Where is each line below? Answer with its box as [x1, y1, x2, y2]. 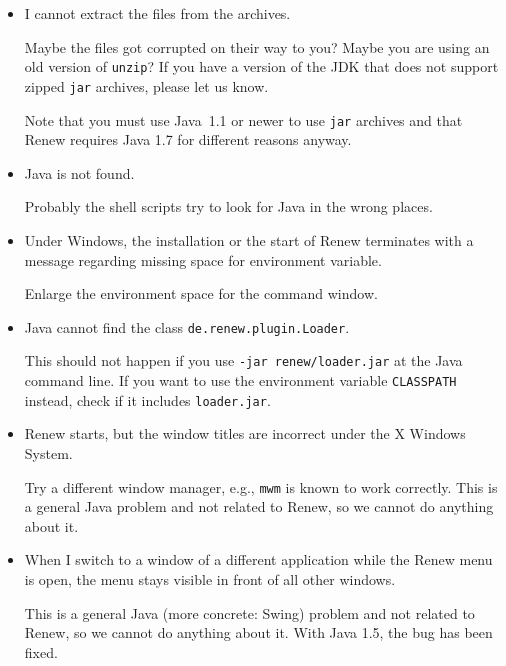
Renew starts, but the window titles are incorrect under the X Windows [24, 423, 466, 444]
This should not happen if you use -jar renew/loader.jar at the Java [24, 350, 463, 371]
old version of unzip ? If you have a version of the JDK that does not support [24, 56, 499, 77]
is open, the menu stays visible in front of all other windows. [24, 568, 396, 589]
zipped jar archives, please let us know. [24, 75, 269, 96]
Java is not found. [24, 162, 135, 183]
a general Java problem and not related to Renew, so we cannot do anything [24, 496, 494, 517]
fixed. [24, 641, 58, 662]
